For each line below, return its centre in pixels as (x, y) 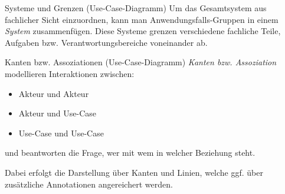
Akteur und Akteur (54, 93)
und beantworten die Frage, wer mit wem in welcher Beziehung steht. (130, 153)
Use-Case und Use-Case (61, 133)
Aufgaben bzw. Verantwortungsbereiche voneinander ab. (106, 42)
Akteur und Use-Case (58, 113)
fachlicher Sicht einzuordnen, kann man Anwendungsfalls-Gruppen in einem (142, 19)
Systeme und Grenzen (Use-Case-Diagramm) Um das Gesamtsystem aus (136, 8)
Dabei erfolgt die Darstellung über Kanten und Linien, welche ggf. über (134, 172)
